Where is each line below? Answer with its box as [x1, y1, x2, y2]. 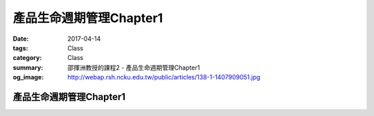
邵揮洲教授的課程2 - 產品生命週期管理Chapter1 [67, 63, 200, 72]
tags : [12, 43, 28, 52]
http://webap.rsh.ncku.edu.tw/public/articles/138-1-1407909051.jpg [67, 73, 261, 81]
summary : [12, 63, 44, 72]
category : [12, 54, 42, 62]
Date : [12, 35, 29, 43]
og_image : [12, 73, 44, 81]
